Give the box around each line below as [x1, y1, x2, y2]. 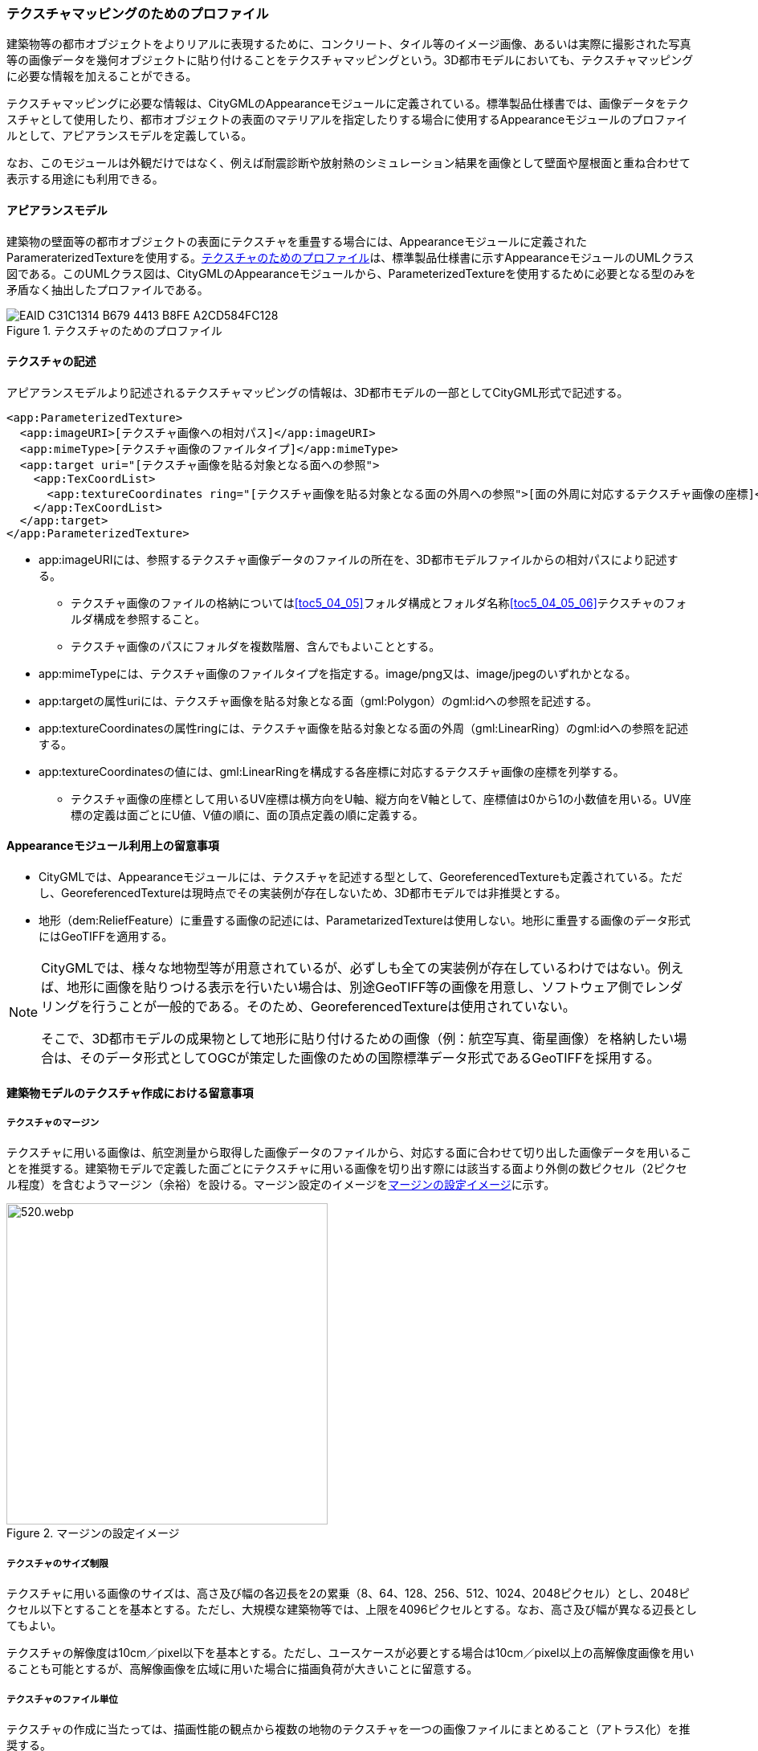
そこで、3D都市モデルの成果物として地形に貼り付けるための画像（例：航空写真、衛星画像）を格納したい [41, 1031, 674, 1047]
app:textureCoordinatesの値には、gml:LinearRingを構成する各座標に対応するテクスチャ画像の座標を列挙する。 [39, 764, 625, 778]
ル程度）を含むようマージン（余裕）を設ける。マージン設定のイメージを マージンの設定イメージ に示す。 [6, 1178, 556, 1192]
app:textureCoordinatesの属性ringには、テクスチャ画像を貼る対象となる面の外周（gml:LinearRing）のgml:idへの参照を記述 [39, 720, 689, 735]
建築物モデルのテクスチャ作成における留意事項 [6, 1085, 254, 1100]
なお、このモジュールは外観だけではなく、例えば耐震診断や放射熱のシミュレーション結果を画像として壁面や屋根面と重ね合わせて [6, 156, 691, 170]
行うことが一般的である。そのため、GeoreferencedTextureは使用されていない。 [92, 998, 576, 1015]
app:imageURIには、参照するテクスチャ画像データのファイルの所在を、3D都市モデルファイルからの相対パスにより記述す [39, 552, 679, 566]
